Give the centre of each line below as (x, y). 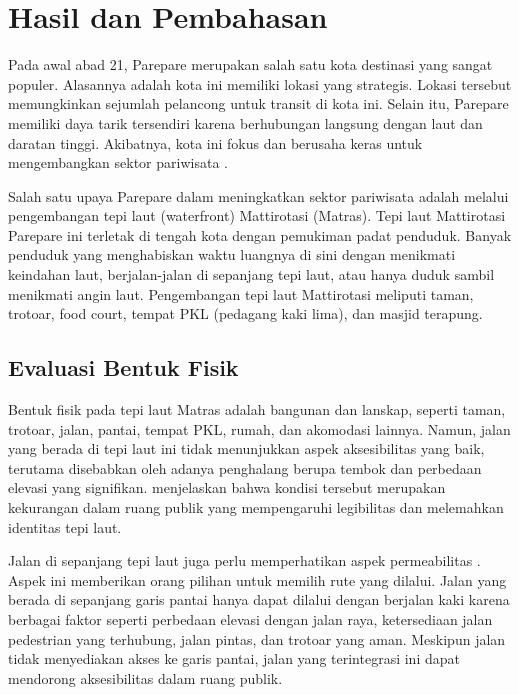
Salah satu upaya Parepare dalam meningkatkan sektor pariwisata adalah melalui (258, 195)
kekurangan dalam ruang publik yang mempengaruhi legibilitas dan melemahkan (256, 507)
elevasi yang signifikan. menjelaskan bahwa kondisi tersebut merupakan (227, 487)
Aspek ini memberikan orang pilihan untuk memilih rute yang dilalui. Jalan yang (257, 579)
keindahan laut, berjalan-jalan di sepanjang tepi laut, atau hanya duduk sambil (251, 274)
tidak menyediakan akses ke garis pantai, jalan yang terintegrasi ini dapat (234, 658)
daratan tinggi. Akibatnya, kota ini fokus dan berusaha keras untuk (215, 142)
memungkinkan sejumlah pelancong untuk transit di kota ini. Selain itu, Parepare (258, 103)
